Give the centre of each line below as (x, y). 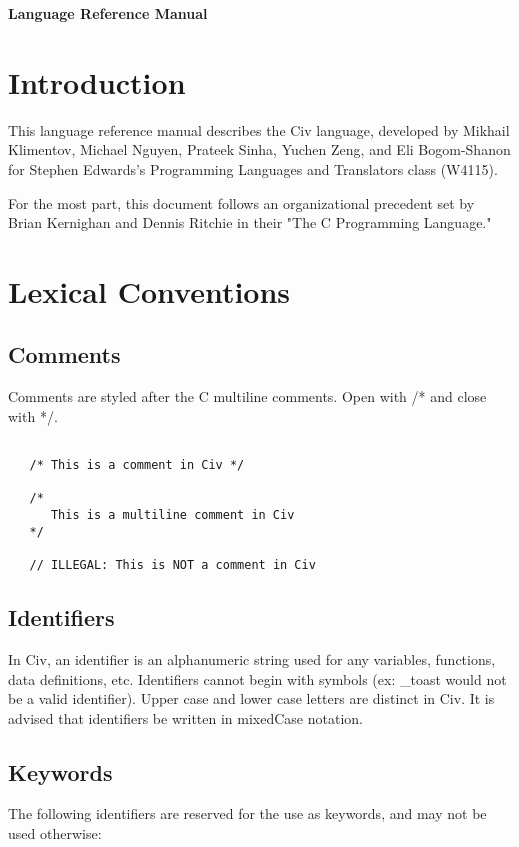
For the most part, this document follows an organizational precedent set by (241, 202)
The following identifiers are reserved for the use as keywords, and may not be (247, 813)
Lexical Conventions (149, 290)
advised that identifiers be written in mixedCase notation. (185, 717)
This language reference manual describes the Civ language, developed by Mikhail (259, 129)
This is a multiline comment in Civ (172, 515)
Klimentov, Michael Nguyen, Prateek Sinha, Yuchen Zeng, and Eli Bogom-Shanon (259, 149)
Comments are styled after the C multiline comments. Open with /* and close (247, 396)
